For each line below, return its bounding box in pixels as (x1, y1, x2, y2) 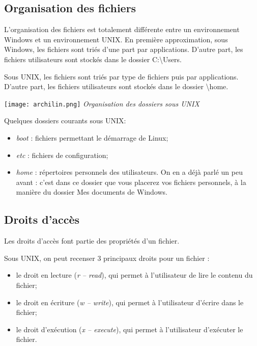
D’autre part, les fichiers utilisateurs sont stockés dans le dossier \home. (4, 81, 229, 92)
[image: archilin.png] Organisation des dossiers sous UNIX (4, 98, 199, 109)
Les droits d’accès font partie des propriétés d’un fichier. (4, 235, 180, 246)
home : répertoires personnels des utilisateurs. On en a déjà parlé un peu (16, 167, 243, 177)
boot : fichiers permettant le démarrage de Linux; (16, 132, 168, 143)
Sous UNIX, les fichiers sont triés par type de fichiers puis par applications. (4, 71, 239, 82)
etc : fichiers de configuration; (16, 149, 108, 160)
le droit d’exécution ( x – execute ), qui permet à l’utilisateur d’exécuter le (16, 324, 243, 334)
